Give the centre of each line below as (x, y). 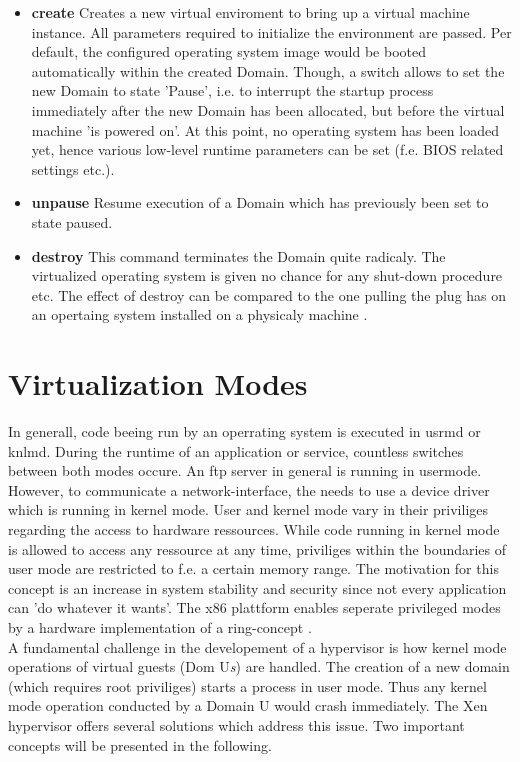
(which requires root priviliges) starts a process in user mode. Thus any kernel (247, 685)
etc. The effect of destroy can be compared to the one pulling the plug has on (269, 294)
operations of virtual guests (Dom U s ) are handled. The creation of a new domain (259, 666)
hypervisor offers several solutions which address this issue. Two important (236, 724)
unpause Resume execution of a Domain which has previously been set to (260, 202)
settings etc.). (73, 168)
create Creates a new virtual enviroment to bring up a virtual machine (250, 12)
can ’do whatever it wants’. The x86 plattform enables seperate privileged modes (254, 607)
